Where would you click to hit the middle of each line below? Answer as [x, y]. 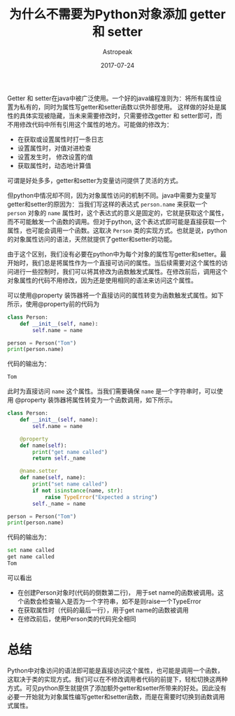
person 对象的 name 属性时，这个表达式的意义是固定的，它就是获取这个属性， [117, 213]
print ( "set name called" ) [70, 484]
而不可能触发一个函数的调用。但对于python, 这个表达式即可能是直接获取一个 [117, 221]
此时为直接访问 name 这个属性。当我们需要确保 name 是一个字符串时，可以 [112, 391]
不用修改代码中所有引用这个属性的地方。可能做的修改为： [90, 124]
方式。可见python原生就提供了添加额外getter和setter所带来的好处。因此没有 [117, 688]
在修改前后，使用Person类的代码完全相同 [77, 619]
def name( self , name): [53, 478]
